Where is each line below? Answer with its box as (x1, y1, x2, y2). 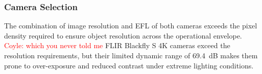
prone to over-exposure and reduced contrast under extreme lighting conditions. (4, 60, 254, 70)
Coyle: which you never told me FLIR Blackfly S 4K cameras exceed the (4, 40, 230, 51)
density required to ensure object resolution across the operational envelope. (4, 30, 242, 41)
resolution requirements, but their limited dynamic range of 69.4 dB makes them (4, 50, 258, 60)
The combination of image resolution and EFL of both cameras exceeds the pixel (4, 20, 257, 31)
